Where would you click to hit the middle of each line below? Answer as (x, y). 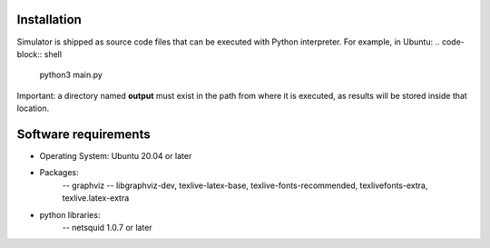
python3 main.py (71, 75)
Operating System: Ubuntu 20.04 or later (116, 155)
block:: (29, 54)
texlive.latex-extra (96, 198)
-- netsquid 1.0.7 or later (108, 227)
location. (33, 108)
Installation (49, 20)
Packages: (59, 173)
